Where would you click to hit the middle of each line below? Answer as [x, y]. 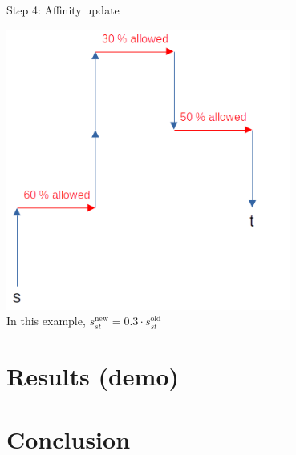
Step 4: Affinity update [63, 10]
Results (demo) [93, 376]
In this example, [46, 321]
